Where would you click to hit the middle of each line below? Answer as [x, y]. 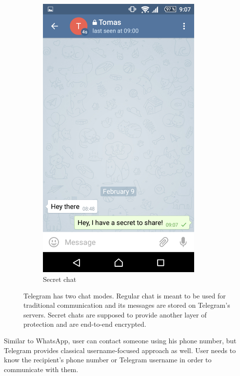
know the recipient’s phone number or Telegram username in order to [108, 360]
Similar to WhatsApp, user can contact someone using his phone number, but [120, 340]
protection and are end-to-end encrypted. [85, 324]
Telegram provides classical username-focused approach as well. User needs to [120, 350]
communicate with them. [41, 369]
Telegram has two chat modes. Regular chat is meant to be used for [125, 295]
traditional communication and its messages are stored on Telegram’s [127, 305]
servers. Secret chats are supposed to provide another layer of [115, 314]
